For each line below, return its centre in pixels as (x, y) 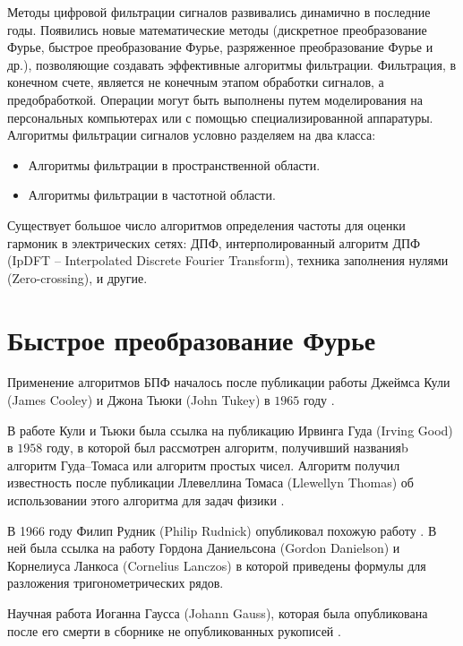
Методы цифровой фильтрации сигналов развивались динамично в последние (219, 12)
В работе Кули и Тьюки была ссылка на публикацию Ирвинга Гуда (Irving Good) (230, 430)
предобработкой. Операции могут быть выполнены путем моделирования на (215, 99)
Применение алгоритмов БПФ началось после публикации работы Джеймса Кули (229, 382)
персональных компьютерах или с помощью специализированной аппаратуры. (220, 117)
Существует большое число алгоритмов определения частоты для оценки (206, 224)
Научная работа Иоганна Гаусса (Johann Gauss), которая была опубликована (218, 612)
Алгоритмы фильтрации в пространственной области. (174, 164)
